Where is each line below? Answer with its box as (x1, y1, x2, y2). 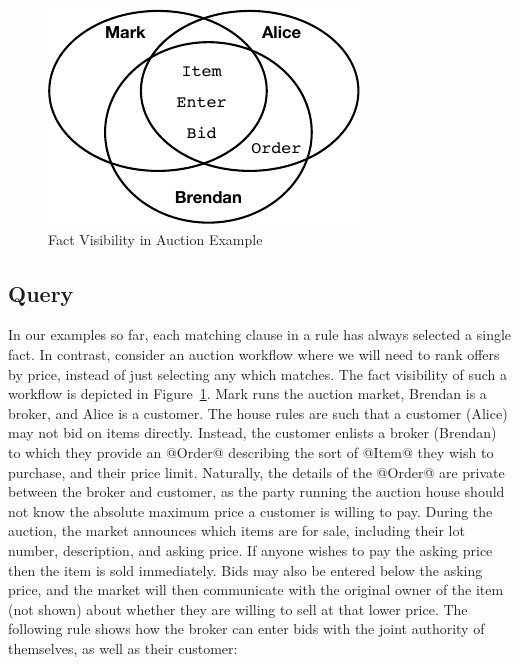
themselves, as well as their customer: (8, 637, 238, 658)
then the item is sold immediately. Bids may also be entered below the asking (8, 559, 483, 580)
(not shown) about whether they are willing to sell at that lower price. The (8, 598, 468, 619)
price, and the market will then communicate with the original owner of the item (8, 579, 504, 600)
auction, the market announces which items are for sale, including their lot (8, 520, 465, 541)
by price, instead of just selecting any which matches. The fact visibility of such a (8, 363, 508, 384)
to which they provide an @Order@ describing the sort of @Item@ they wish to (8, 441, 494, 462)
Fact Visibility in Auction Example (48, 228, 263, 249)
